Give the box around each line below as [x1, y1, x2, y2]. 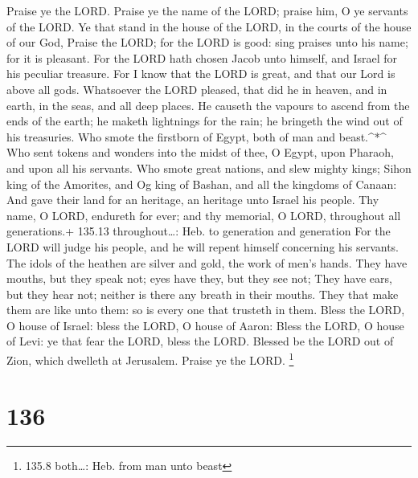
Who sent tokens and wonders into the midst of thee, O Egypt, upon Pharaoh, [6, 144, 394, 161]
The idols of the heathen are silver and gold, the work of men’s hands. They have [6, 254, 408, 271]
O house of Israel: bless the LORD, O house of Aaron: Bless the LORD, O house [6, 317, 404, 333]
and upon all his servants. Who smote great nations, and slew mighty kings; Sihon [6, 159, 412, 176]
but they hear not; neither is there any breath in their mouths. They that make [6, 285, 399, 302]
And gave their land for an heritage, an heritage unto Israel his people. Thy [6, 191, 379, 208]
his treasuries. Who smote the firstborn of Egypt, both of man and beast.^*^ [6, 128, 387, 145]
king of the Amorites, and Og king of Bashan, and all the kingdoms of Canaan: [6, 175, 397, 192]
